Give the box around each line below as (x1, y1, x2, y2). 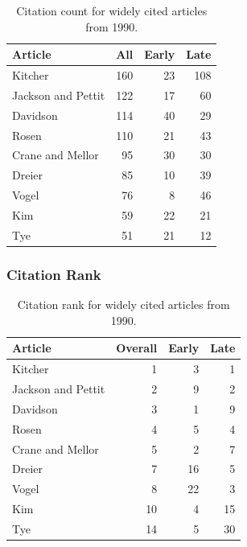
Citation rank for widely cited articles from (17, 296, 230, 313)
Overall (116, 339, 158, 356)
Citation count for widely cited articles (16, 2, 208, 19)
